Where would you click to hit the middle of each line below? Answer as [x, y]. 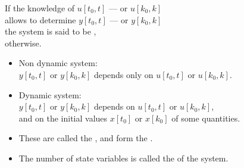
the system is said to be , [51, 31]
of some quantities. [206, 118]
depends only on [123, 74]
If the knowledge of [40, 8]
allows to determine [40, 19]
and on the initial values [63, 118]
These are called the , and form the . [86, 138]
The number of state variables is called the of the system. [123, 158]
